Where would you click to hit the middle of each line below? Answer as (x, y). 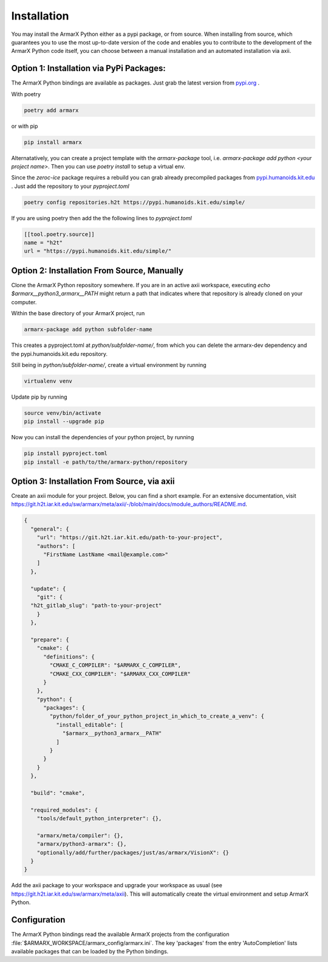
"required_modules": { (64, 810)
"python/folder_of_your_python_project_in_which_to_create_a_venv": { (157, 716)
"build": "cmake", (58, 793)
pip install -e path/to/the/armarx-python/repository (106, 462)
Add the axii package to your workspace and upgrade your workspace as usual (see (117, 885)
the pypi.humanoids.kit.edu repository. (60, 354)
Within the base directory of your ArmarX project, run (78, 313)
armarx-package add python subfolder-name (88, 329)
